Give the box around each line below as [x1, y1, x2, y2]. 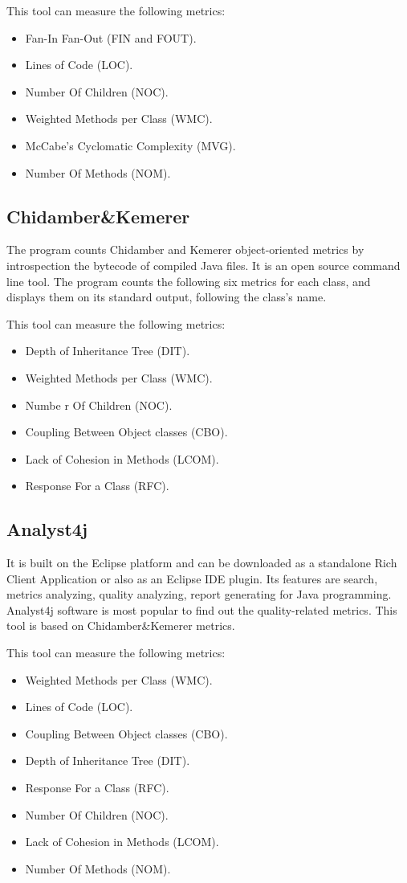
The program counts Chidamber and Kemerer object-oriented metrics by [6, 241, 364, 258]
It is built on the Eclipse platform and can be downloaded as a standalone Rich [6, 554, 397, 571]
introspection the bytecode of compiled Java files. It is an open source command [6, 256, 401, 273]
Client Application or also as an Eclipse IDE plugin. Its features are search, [6, 570, 378, 587]
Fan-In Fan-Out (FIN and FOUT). [25, 29, 197, 46]
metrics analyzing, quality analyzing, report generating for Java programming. [6, 586, 392, 603]
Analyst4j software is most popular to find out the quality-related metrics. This [6, 601, 397, 618]
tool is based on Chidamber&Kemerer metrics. [6, 617, 235, 634]
